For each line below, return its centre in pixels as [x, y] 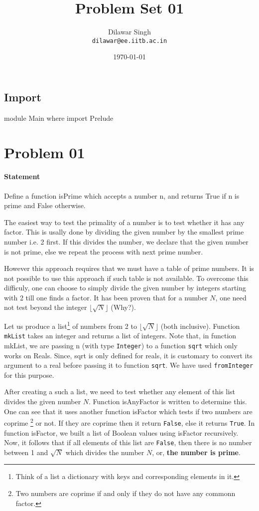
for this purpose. [29, 375]
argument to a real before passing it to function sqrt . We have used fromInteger [129, 365]
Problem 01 [45, 152]
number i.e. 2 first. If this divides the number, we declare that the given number [126, 241]
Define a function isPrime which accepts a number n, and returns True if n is [122, 195]
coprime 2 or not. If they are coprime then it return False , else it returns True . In [129, 422]
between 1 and [26, 452]
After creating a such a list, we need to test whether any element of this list [120, 391]
